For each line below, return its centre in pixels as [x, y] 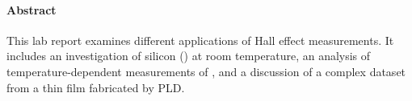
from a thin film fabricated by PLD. [96, 87]
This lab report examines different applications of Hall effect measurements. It [200, 40]
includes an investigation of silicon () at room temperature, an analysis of [189, 56]
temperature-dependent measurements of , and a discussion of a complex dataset [206, 71]
